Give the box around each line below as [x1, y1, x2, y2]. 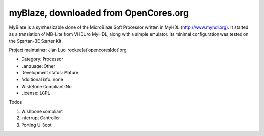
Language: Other [21, 63, 56, 68]
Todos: [9, 99, 23, 105]
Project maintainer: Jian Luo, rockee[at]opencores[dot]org [9, 47, 127, 53]
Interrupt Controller [21, 115, 60, 121]
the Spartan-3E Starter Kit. [9, 38, 63, 44]
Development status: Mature [21, 69, 79, 75]
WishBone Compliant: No [21, 83, 72, 89]
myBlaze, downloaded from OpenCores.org [9, 7, 189, 18]
